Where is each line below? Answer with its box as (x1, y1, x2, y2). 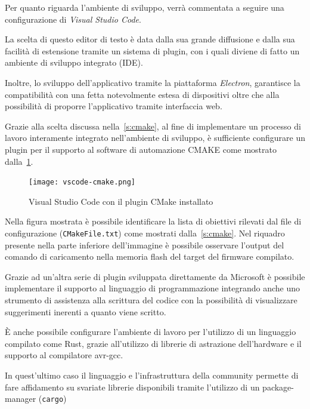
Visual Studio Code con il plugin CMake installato (29, 195, 213, 207)
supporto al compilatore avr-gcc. (5, 349, 123, 361)
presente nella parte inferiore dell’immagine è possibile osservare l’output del (5, 238, 284, 251)
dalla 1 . (5, 155, 33, 167)
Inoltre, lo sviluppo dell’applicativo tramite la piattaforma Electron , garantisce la (5, 76, 300, 88)
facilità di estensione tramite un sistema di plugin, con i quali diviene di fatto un (5, 44, 300, 57)
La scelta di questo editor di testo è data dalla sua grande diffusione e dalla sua (5, 33, 295, 45)
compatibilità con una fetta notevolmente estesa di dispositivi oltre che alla (5, 88, 280, 100)
